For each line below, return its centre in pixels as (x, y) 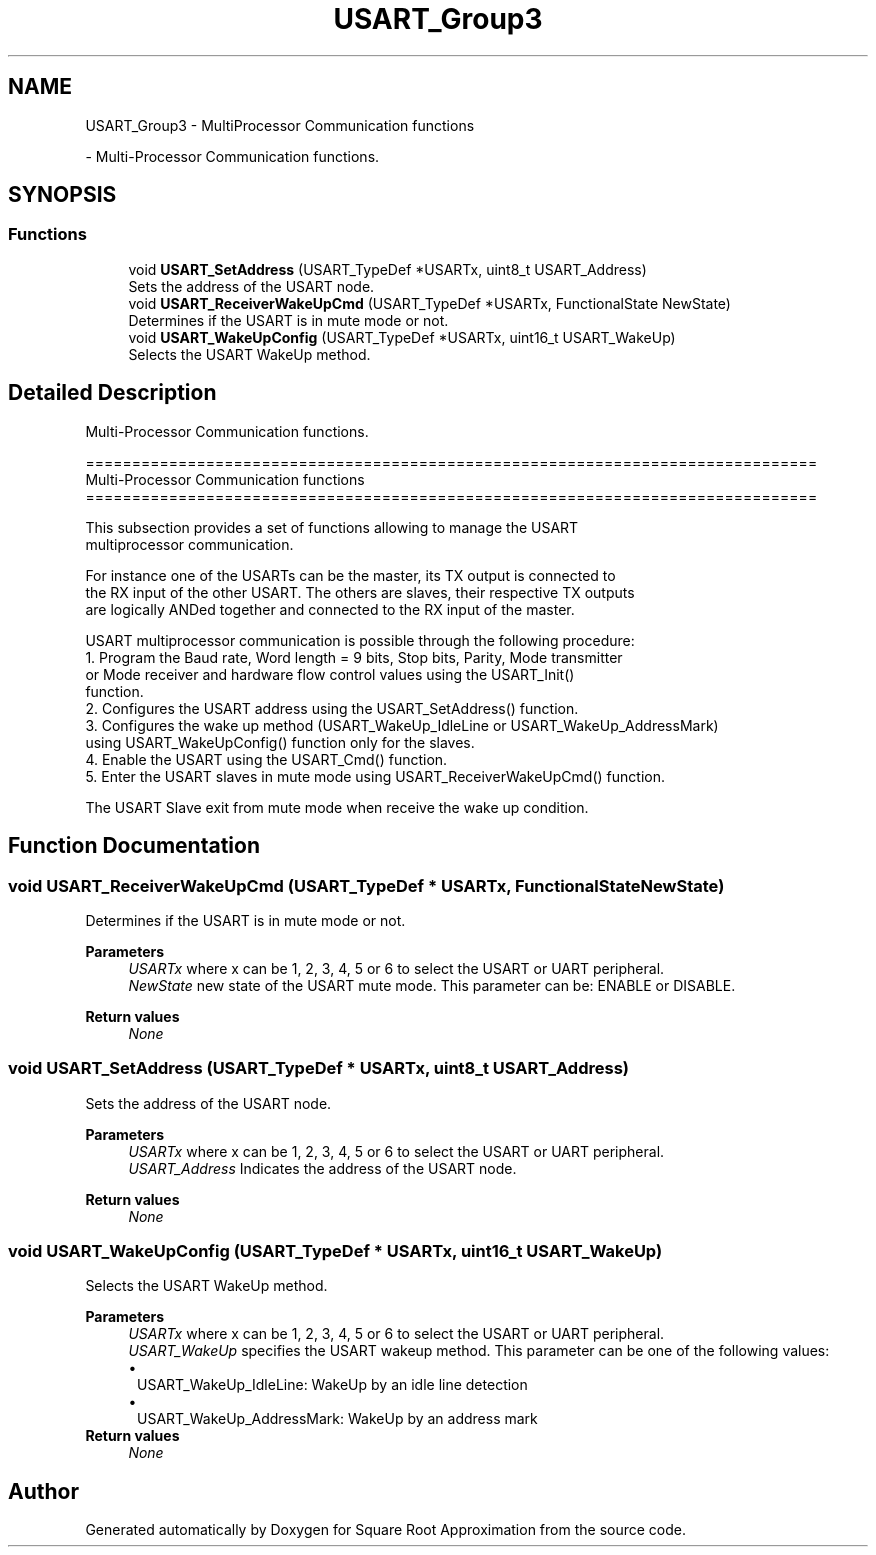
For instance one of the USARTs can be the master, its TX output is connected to (350, 575)
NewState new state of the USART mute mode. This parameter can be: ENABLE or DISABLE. (432, 985)
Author (43, 1491)
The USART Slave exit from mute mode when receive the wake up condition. (337, 807)
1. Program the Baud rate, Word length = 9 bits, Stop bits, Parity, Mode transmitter (354, 657)
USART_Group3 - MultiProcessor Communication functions (280, 125)
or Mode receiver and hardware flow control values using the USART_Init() (330, 674)
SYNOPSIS (62, 195)
